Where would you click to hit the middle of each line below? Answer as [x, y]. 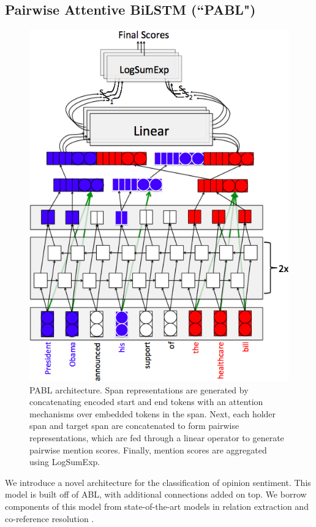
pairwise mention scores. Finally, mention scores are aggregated [148, 449]
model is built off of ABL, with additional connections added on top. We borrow [156, 494]
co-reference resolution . [50, 518]
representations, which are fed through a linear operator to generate [157, 438]
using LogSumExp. [65, 462]
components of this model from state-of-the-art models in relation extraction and [157, 506]
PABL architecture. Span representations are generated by [139, 389]
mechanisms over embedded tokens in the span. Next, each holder [153, 413]
